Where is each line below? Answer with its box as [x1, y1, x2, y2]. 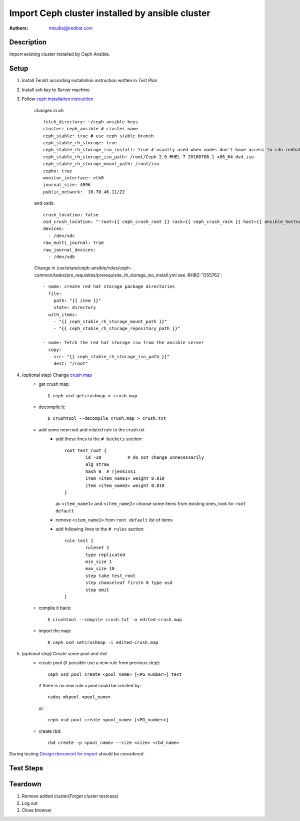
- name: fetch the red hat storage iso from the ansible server [43, 340, 204, 346]
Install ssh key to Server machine [21, 87, 90, 93]
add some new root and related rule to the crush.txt [38, 426, 145, 433]
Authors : [9, 25, 28, 31]
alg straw [85, 461, 109, 467]
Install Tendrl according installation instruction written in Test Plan [21, 78, 157, 84]
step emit [85, 587, 109, 593]
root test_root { [64, 447, 107, 453]
